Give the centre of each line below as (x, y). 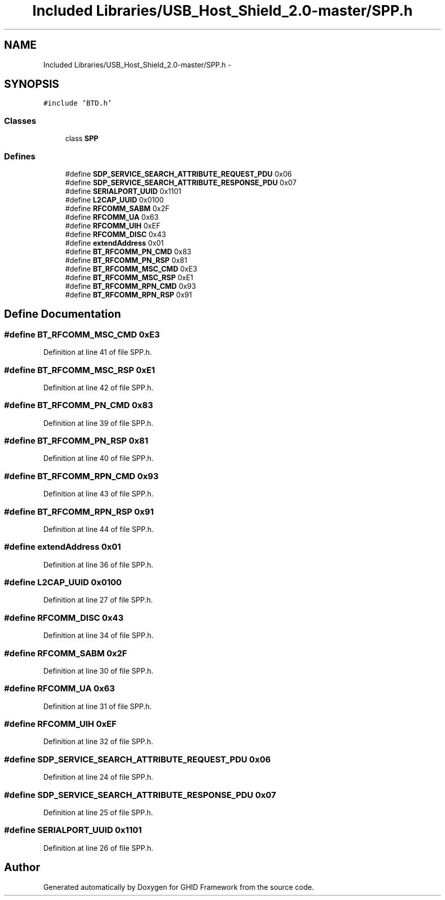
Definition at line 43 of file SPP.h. (98, 494)
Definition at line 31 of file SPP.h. (98, 706)
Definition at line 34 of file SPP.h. (98, 636)
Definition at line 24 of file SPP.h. (98, 777)
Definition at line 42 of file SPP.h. (98, 387)
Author (22, 868)
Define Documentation (62, 314)
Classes (20, 121)
